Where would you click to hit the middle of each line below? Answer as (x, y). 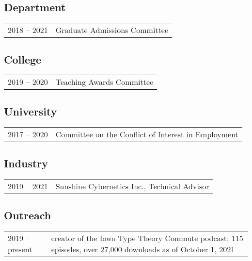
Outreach (28, 215)
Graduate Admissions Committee (112, 30)
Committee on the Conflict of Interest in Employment (147, 134)
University (31, 111)
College (23, 59)
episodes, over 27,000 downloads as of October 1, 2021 (143, 249)
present (20, 249)
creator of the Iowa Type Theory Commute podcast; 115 (147, 238)
